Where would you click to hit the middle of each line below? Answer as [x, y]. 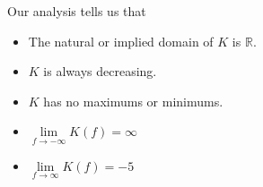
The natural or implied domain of [121, 41]
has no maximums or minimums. [133, 101]
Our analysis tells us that [77, 11]
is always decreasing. [100, 71]
